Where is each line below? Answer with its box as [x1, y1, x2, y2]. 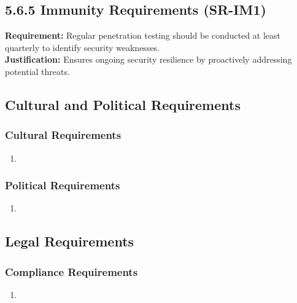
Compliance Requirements [5, 264, 138, 279]
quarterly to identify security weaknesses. [5, 41, 160, 53]
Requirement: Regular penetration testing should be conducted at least [5, 29, 281, 42]
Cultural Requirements [5, 127, 121, 143]
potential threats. [5, 65, 70, 77]
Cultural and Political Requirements [5, 95, 241, 114]
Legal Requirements [5, 232, 134, 251]
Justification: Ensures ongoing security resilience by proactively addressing [5, 53, 292, 66]
